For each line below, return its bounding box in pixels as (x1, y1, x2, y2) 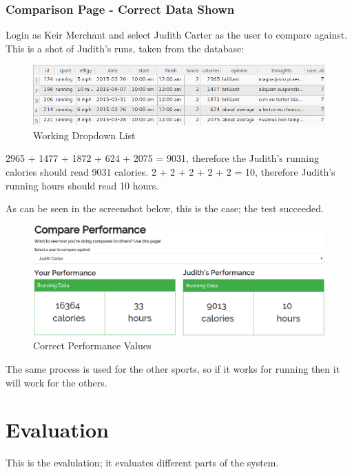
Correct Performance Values (33, 338, 152, 353)
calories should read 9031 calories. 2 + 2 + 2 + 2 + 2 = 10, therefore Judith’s (6, 164, 335, 178)
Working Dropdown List (33, 127, 136, 142)
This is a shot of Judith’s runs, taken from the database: (6, 41, 245, 55)
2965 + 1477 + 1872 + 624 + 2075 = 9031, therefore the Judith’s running (6, 151, 320, 165)
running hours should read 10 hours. (6, 178, 159, 192)
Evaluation (6, 415, 109, 444)
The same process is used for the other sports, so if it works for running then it (6, 361, 340, 375)
